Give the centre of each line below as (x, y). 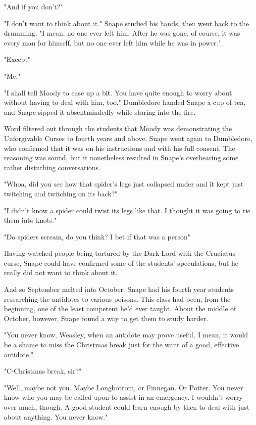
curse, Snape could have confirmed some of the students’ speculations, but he (121, 262)
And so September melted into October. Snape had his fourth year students (119, 289)
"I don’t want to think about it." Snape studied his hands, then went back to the (127, 23)
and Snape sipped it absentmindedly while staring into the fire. (100, 112)
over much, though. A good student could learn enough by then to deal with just (127, 407)
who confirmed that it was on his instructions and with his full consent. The (120, 148)
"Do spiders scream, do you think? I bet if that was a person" (97, 236)
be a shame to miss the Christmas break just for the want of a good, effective (122, 345)
